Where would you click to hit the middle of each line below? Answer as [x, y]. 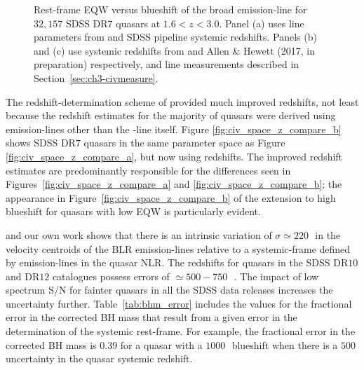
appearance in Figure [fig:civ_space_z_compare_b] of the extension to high [171, 197]
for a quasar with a [161, 344]
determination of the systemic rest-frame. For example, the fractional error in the [181, 331]
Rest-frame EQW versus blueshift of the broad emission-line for [170, 9]
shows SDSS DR [41, 143]
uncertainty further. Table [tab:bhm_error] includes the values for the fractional [179, 303]
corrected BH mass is [51, 344]
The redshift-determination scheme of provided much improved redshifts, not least [182, 101]
